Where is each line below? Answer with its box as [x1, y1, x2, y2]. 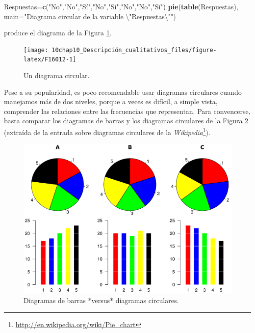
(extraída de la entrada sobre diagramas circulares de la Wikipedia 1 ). [4, 126, 210, 137]
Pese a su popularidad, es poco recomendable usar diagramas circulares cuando [4, 86, 242, 97]
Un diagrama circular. [24, 70, 90, 81]
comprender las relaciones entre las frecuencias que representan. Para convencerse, [4, 106, 251, 116]
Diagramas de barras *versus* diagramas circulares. [24, 295, 179, 305]
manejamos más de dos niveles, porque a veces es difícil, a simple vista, [4, 96, 218, 107]
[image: [24, 46, 49, 54]
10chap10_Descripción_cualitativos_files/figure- [51, 46, 217, 54]
